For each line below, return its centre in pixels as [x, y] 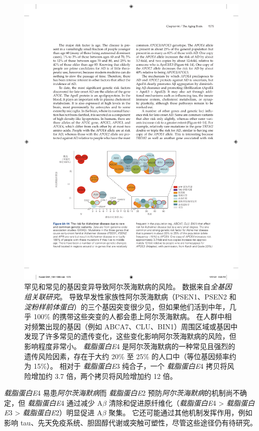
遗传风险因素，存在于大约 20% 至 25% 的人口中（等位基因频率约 [130, 356]
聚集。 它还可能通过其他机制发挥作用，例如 [180, 413]
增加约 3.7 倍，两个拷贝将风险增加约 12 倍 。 [104, 376]
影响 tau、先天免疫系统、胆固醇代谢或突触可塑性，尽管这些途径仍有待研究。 [131, 423]
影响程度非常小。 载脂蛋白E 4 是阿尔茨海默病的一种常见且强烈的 [130, 346]
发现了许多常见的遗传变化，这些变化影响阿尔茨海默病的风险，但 [130, 336]
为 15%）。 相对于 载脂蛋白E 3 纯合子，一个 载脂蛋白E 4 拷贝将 [126, 366]
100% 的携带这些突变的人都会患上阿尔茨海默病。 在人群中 [129, 316]
